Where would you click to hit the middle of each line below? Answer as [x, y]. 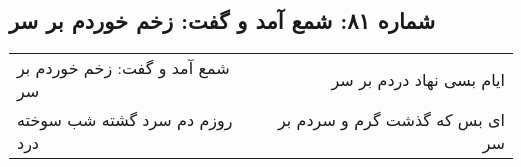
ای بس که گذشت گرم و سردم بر [391, 120]
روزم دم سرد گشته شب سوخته [125, 120]
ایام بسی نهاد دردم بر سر [418, 79]
